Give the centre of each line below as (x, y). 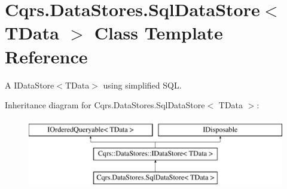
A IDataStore (30, 85)
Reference (46, 56)
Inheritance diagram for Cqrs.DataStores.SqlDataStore (105, 105)
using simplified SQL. (142, 85)
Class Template (158, 33)
